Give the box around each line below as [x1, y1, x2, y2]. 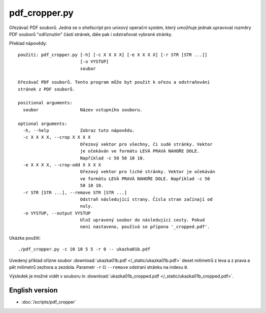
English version [9, 286, 58, 295]
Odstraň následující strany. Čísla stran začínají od [80, 196, 213, 202]
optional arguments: [18, 121, 67, 126]
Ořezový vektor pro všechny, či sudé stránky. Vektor [80, 141, 213, 147]
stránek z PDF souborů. [18, 86, 75, 92]
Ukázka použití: [9, 235, 41, 241]
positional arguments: [18, 100, 73, 106]
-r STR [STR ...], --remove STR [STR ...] [23, 189, 128, 195]
